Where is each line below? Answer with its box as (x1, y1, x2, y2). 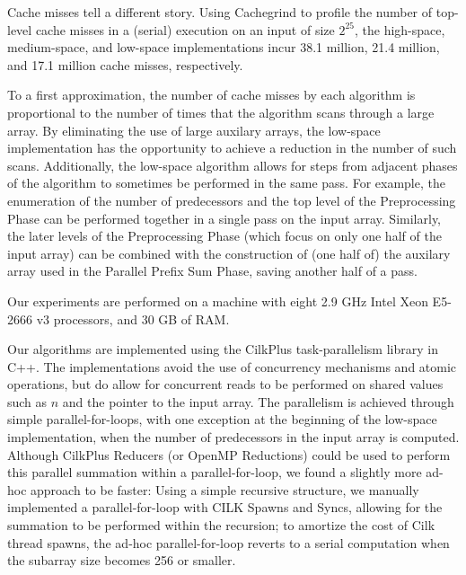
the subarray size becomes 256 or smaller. (7, 551, 236, 570)
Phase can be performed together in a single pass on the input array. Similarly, (7, 208, 441, 227)
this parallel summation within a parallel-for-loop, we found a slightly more (7, 463, 422, 482)
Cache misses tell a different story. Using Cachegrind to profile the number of (7, 3, 433, 21)
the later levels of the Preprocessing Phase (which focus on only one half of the (7, 226, 442, 245)
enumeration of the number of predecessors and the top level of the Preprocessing (7, 190, 456, 209)
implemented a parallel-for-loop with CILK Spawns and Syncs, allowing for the (7, 498, 443, 517)
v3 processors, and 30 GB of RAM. (36, 309, 230, 328)
